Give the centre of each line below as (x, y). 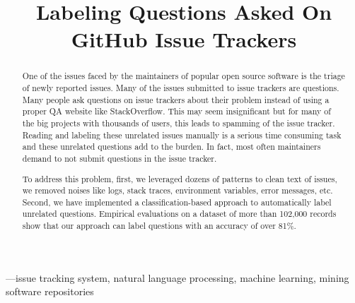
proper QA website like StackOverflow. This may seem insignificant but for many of (176, 111)
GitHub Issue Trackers (184, 39)
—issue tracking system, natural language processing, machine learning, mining (177, 277)
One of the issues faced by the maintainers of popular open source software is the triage (184, 76)
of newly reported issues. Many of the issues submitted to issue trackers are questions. (181, 88)
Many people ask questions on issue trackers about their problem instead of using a (176, 99)
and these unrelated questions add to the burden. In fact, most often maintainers (171, 147)
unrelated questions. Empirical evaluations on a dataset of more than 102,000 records (179, 214)
